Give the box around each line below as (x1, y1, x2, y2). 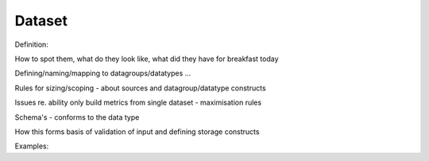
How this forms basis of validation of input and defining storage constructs (14, 127, 260, 136)
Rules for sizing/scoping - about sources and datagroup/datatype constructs (14, 83, 266, 93)
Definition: (14, 40, 49, 49)
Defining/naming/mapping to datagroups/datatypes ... (14, 68, 191, 79)
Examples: (14, 141, 49, 151)
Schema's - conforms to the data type (14, 112, 140, 122)
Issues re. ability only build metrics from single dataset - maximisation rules (14, 98, 262, 107)
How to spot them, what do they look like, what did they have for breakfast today (14, 54, 279, 63)
